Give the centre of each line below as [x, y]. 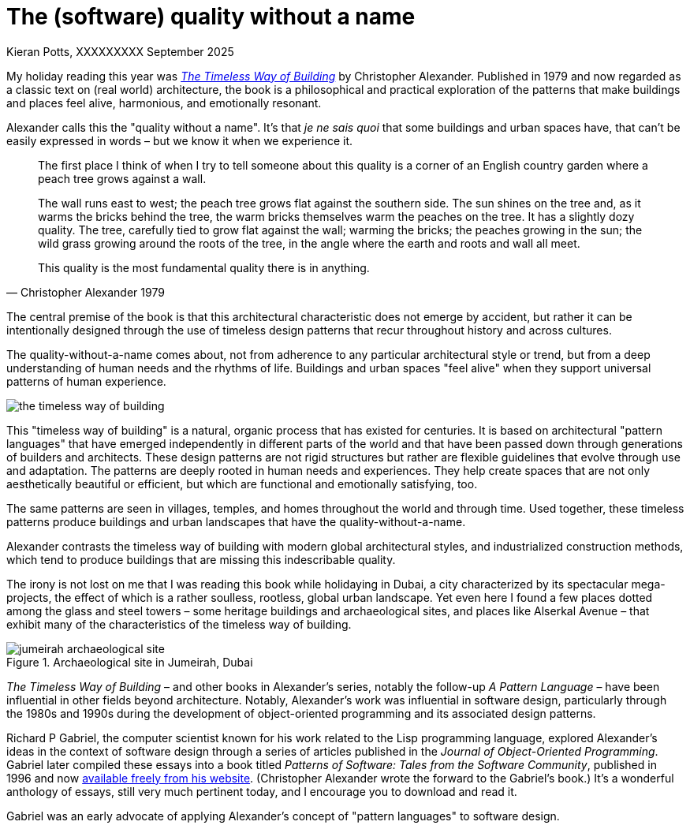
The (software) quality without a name [211, 17]
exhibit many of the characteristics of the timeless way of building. [179, 624]
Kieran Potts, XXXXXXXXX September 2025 [120, 51]
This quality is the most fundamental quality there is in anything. [204, 267]
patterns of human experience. [86, 381]
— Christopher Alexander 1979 [86, 292]
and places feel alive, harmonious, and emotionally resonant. [164, 103]
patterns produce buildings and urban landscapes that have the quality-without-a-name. [236, 521]
